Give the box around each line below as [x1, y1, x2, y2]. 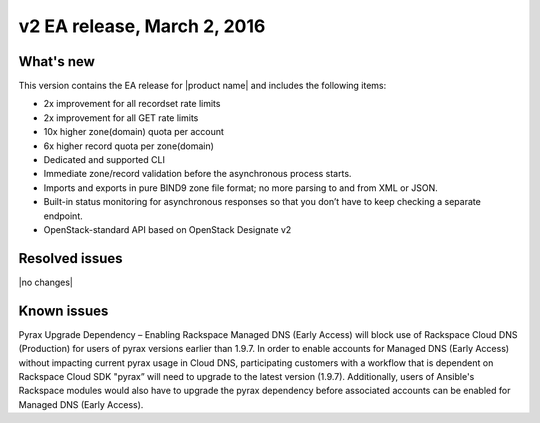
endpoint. [43, 210, 84, 222]
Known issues [18, 302, 109, 319]
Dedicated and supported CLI [43, 154, 165, 166]
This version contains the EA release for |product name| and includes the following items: [18, 80, 387, 92]
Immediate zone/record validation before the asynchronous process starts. [43, 168, 352, 180]
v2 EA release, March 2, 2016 [18, 15, 266, 37]
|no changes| [18, 276, 74, 288]
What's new [18, 53, 95, 70]
